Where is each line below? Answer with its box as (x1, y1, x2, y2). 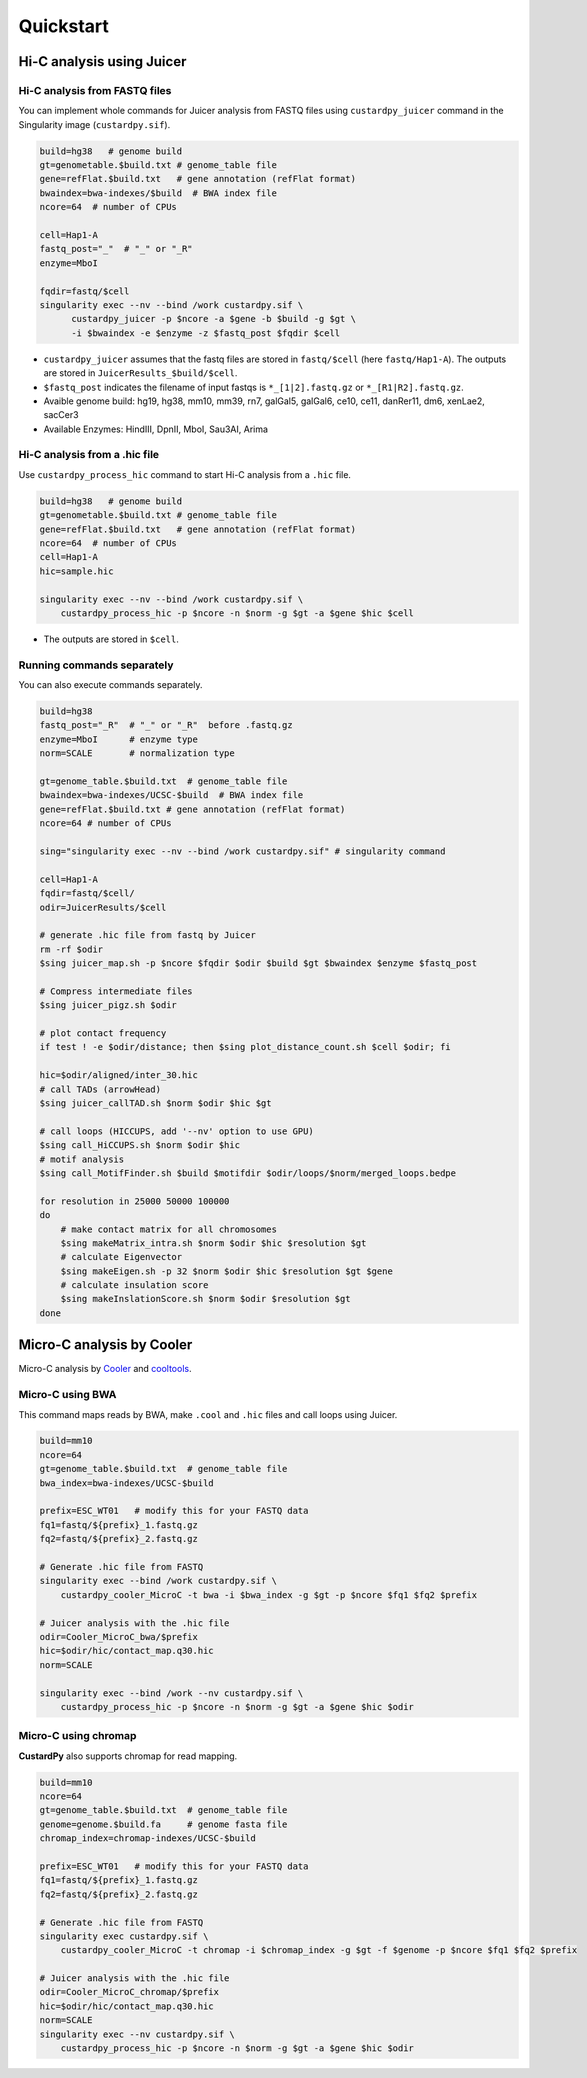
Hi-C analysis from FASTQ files (18, 83, 172, 97)
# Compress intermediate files (39, 985, 194, 997)
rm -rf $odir (39, 943, 104, 955)
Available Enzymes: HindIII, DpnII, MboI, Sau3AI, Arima (43, 423, 269, 435)
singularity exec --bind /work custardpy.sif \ (39, 1575, 277, 1587)
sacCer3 (43, 409, 79, 421)
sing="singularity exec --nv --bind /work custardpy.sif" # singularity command (39, 845, 446, 857)
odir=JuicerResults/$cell (39, 901, 167, 913)
